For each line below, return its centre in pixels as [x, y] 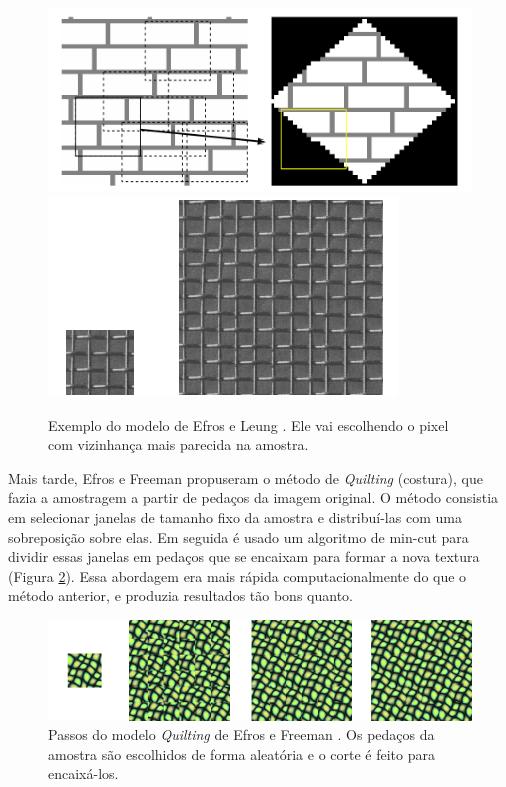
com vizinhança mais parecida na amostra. [178, 444]
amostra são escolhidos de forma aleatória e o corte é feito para [242, 753]
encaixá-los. [83, 773]
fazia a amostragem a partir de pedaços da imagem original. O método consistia [253, 497]
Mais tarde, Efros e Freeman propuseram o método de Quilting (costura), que [245, 477]
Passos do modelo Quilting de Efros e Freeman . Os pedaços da [241, 734]
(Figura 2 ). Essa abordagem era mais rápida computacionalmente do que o [237, 575]
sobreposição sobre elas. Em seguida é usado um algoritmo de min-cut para [238, 536]
